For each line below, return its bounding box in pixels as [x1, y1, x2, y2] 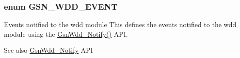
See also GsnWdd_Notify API [4, 45, 93, 55]
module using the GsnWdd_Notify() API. [4, 29, 128, 39]
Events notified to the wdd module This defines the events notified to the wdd [4, 19, 237, 29]
